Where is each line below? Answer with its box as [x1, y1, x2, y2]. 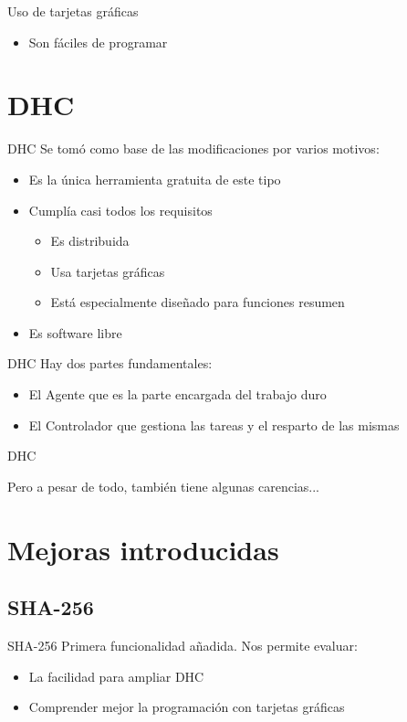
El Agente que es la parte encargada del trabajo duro [28, 385, 327, 404]
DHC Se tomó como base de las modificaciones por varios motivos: [7, 139, 380, 158]
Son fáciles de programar [28, 32, 168, 51]
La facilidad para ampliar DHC [28, 666, 204, 685]
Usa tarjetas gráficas [50, 261, 165, 281]
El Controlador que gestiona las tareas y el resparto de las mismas [28, 415, 400, 434]
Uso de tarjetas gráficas [7, 2, 139, 20]
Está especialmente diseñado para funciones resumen [50, 292, 345, 312]
